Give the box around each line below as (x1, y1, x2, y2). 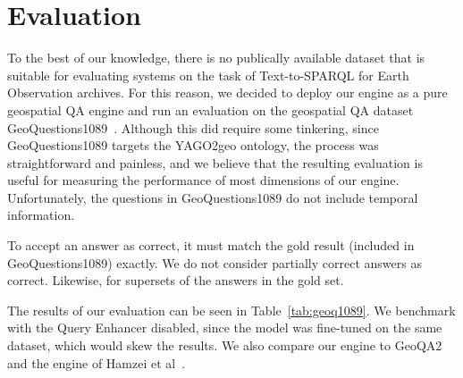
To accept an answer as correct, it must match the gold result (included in (7, 236, 415, 255)
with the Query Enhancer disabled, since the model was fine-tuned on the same (7, 318, 442, 337)
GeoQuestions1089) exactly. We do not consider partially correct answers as (7, 253, 422, 272)
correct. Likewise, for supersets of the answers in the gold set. (7, 271, 344, 290)
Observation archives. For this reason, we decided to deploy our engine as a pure (7, 83, 448, 102)
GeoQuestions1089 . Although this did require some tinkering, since (7, 118, 379, 137)
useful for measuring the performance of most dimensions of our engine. (7, 171, 400, 189)
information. (7, 206, 75, 224)
